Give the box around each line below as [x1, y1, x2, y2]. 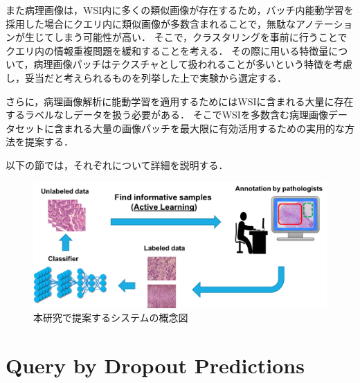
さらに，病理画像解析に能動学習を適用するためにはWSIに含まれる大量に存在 [6, 93, 354, 108]
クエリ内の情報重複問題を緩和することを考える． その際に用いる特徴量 [6, 43, 329, 57]
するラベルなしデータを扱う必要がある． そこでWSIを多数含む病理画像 [6, 107, 328, 122]
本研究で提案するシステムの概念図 [33, 310, 188, 325]
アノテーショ [296, 16, 353, 30]
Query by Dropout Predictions [6, 351, 305, 380]
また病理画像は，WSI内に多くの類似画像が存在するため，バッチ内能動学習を [6, 3, 354, 17]
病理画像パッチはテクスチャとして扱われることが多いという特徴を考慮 [33, 57, 352, 71]
